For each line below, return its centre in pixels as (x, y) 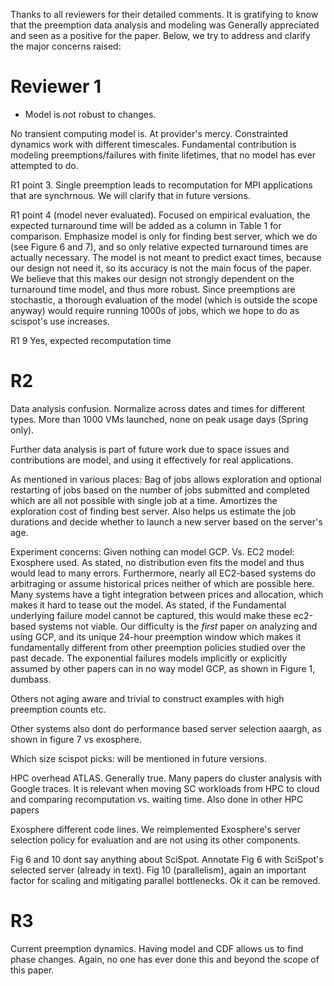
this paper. (32, 970)
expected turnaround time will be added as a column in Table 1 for (146, 225)
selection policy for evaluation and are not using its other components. (155, 840)
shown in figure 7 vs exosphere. (76, 739)
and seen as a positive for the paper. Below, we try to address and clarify (160, 35)
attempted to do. (44, 165)
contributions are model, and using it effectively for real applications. (152, 460)
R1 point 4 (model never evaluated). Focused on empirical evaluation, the (160, 215)
